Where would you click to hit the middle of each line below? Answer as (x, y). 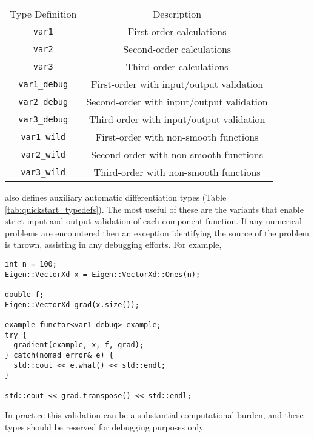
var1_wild (43, 137)
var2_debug (43, 102)
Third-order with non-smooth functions (177, 172)
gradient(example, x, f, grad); (79, 345)
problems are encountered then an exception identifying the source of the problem (157, 232)
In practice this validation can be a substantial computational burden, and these (154, 415)
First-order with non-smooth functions (177, 137)
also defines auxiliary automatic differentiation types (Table (116, 197)
